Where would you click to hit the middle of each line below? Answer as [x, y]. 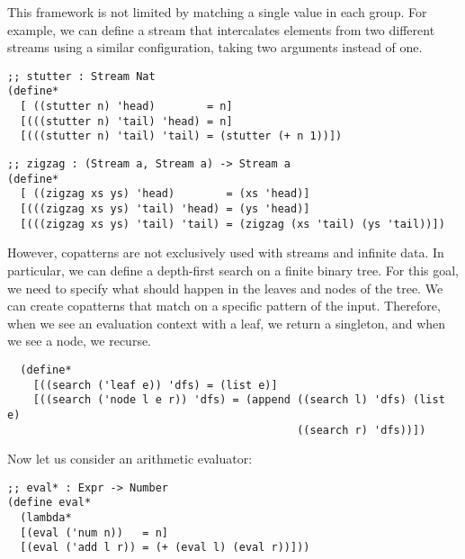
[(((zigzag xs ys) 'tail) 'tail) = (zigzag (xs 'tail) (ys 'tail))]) [232, 224]
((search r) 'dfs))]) [362, 430]
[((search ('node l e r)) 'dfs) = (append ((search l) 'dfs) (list [239, 400]
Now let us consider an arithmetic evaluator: [130, 459]
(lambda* [46, 518]
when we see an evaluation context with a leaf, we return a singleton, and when [227, 323]
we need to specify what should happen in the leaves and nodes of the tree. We [225, 288]
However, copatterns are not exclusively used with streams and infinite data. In [226, 252]
